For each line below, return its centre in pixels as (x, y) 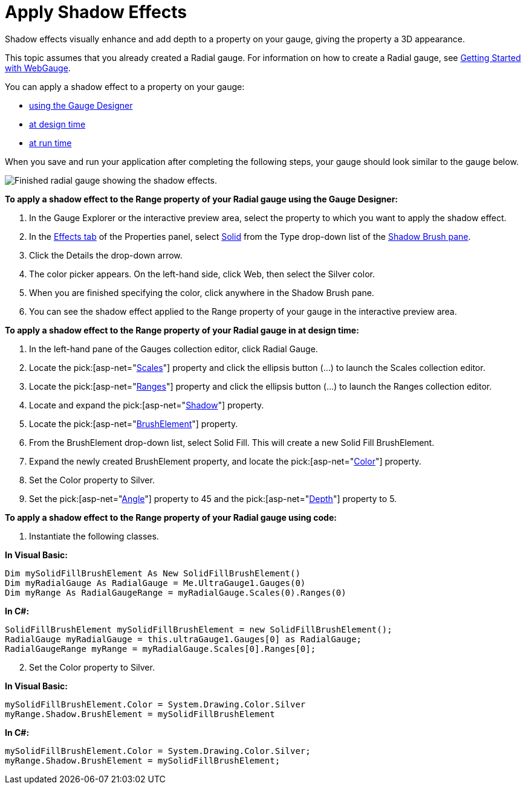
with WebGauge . (38, 68)
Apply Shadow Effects (96, 12)
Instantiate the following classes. (94, 536)
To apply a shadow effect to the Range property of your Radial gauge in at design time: (182, 330)
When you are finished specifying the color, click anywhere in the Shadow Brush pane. (202, 292)
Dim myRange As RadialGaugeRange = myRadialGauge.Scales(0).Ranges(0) (176, 592)
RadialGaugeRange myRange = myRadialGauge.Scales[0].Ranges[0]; (161, 649)
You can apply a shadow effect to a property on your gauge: (125, 86)
